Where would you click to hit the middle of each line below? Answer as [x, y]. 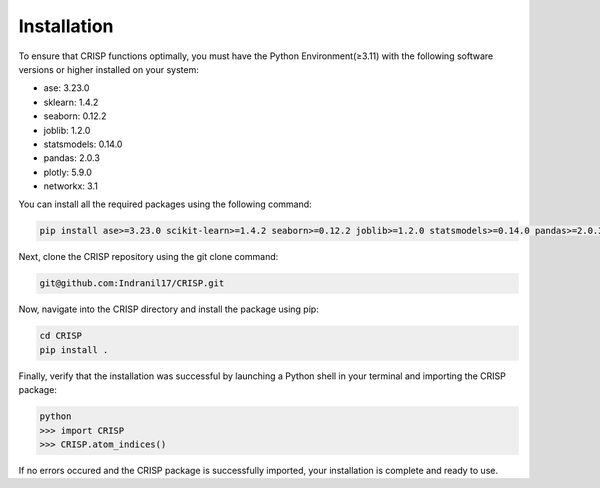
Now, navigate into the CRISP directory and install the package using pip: [168, 309]
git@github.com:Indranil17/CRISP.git [132, 283]
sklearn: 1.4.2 [71, 102]
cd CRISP [61, 336]
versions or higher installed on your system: [108, 69]
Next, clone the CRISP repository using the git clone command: [148, 257]
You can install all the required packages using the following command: [165, 204]
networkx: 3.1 [71, 186]
